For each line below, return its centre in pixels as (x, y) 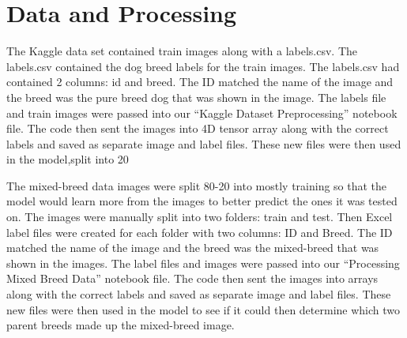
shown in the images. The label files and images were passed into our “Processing (203, 263)
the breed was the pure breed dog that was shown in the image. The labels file (196, 97)
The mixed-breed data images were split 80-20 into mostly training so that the (197, 185)
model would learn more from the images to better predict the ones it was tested (202, 201)
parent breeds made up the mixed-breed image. (121, 325)
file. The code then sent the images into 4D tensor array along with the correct (198, 128)
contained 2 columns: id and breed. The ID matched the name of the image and (200, 82)
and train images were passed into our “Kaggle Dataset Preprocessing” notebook (202, 113)
